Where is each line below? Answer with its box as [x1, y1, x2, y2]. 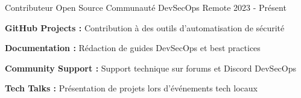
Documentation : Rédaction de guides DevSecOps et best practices [5, 41, 261, 54]
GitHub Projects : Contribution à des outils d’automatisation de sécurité [5, 21, 285, 34]
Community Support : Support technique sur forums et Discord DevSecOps [5, 61, 297, 74]
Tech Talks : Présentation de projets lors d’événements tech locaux [5, 82, 258, 94]
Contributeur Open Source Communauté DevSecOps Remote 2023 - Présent [5, 1, 287, 13]
